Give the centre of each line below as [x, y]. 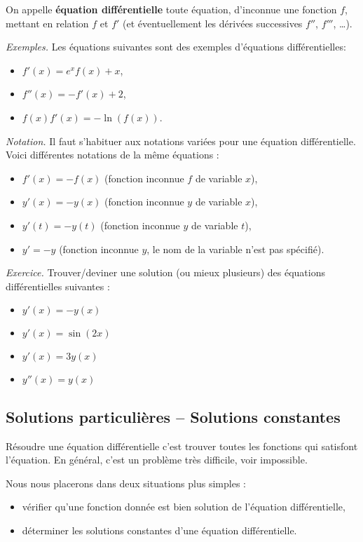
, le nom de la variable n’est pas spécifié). [235, 249]
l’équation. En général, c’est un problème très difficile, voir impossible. [157, 460]
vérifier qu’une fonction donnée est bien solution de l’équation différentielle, [184, 507]
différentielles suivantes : [58, 286]
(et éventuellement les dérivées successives [213, 23]
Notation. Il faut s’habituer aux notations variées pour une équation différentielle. [181, 141]
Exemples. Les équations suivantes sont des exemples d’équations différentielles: [176, 47]
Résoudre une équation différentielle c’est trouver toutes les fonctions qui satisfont [182, 446]
